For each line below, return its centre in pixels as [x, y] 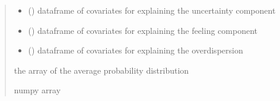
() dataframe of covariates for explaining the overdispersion [136, 50]
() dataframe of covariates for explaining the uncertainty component [152, 10]
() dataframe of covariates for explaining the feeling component [143, 30]
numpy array [37, 90]
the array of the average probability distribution [101, 70]
